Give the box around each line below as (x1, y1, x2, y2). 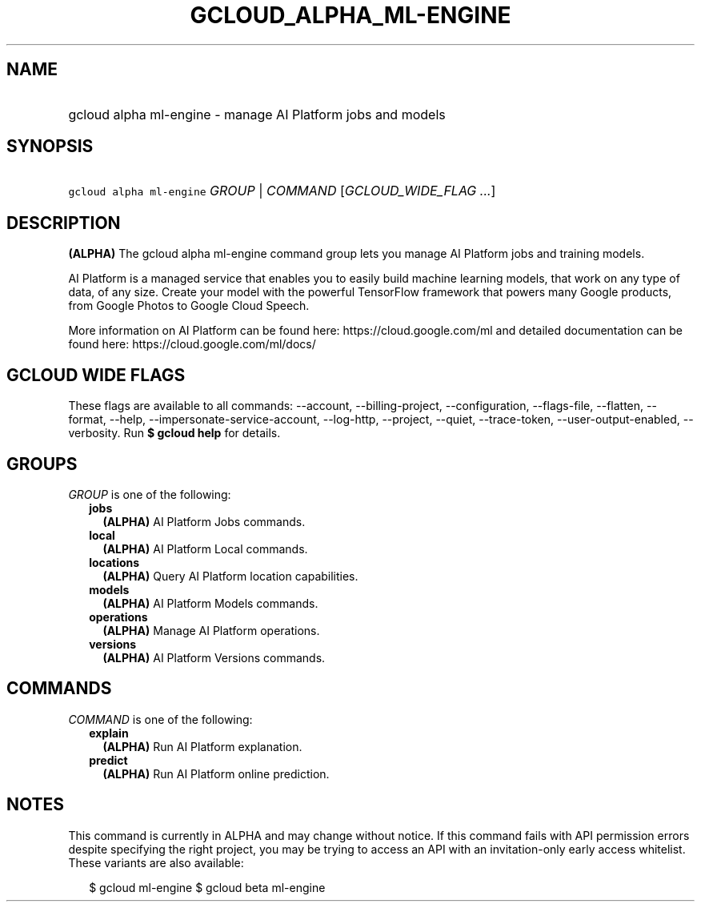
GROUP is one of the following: (68, 487, 231, 501)
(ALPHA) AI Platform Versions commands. (102, 650, 326, 665)
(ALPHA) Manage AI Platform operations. (102, 623, 320, 637)
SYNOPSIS (6, 136, 94, 157)
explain (89, 725, 129, 740)
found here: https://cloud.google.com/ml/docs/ (68, 337, 316, 352)
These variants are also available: (68, 855, 244, 870)
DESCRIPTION (6, 212, 121, 233)
